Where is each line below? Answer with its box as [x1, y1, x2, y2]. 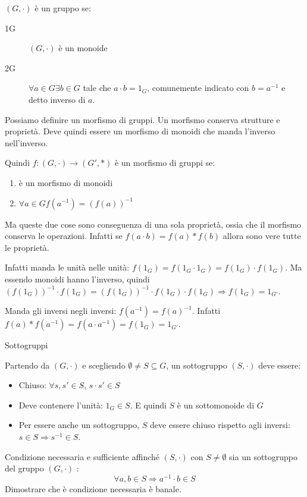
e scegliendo [82, 358, 126, 371]
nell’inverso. [5, 136, 48, 149]
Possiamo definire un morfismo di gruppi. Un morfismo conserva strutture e [5, 113, 280, 125]
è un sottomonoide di [177, 398, 255, 411]
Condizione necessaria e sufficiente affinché [5, 450, 159, 463]
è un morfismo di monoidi [18, 176, 113, 188]
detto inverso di [29, 93, 86, 105]
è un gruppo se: [35, 2, 91, 14]
